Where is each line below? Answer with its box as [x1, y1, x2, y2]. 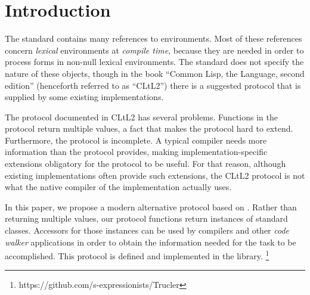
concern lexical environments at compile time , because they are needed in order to [5, 44, 304, 56]
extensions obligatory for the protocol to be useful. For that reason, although [5, 157, 286, 170]
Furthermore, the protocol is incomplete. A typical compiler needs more [5, 133, 267, 146]
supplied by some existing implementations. [5, 91, 164, 103]
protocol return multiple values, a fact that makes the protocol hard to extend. [5, 122, 293, 135]
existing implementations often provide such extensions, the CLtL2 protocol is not [5, 169, 305, 181]
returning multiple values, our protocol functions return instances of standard [5, 212, 288, 225]
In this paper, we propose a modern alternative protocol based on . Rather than [5, 200, 297, 213]
